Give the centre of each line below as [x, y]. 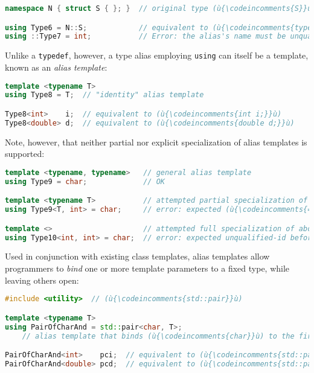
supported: [25, 154]
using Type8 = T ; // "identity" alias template [104, 95]
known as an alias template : [56, 67]
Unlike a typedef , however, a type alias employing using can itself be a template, [157, 55]
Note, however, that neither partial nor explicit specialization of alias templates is [156, 142]
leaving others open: [42, 280]
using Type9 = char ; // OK [85, 181]
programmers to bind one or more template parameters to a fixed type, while [147, 268]
